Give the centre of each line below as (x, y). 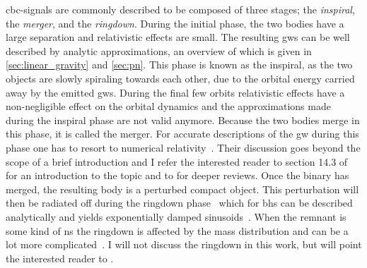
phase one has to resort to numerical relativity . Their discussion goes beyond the (183, 147)
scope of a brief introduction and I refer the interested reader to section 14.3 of (177, 161)
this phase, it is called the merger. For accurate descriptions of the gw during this (182, 134)
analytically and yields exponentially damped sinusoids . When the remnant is (176, 216)
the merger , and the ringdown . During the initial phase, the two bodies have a (175, 23)
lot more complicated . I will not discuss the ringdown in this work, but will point (184, 244)
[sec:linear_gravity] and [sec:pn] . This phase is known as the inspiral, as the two (179, 65)
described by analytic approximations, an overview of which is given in (159, 50)
